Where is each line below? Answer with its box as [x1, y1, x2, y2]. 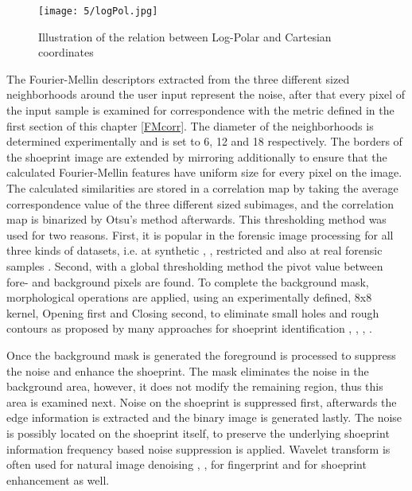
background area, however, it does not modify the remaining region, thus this [6, 378, 383, 395]
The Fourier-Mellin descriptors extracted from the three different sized [6, 70, 350, 87]
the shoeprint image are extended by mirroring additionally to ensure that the [6, 148, 387, 165]
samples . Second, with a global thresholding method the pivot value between [6, 257, 383, 274]
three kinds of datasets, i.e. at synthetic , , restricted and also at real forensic [6, 242, 383, 259]
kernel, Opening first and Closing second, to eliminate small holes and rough [6, 304, 379, 321]
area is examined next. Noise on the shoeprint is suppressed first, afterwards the [6, 393, 397, 410]
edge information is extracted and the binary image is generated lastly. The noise [6, 409, 402, 426]
